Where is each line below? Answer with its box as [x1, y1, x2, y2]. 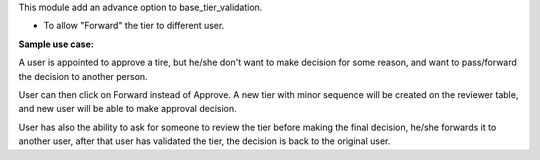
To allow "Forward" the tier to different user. [43, 20, 225, 32]
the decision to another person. [18, 70, 149, 82]
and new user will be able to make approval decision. [18, 103, 237, 115]
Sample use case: [18, 38, 94, 50]
